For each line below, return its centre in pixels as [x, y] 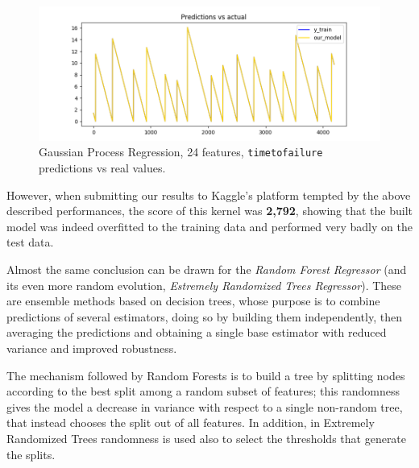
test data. [30, 242]
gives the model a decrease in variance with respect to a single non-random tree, [205, 406]
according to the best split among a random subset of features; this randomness [203, 391]
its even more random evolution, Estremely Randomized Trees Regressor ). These [204, 285]
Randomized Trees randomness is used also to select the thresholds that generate [207, 438]
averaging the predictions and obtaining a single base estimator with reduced [197, 332]
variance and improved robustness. [92, 348]
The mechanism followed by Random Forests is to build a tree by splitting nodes [206, 375]
